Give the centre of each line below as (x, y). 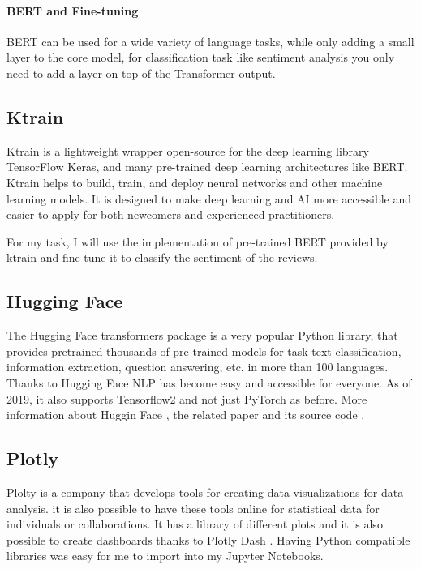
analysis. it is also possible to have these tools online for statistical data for (193, 508)
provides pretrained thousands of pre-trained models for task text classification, (204, 351)
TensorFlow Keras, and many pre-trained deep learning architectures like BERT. (207, 167)
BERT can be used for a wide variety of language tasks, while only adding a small (210, 41)
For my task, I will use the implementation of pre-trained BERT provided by (198, 241)
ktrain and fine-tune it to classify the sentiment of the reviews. (162, 257)
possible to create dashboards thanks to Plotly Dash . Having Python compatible (208, 539)
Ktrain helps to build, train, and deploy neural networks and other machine (195, 182)
